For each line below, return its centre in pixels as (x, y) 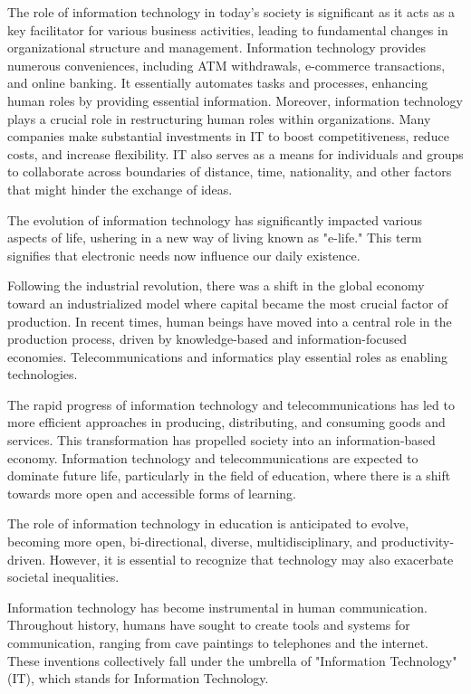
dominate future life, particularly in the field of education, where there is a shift (229, 475)
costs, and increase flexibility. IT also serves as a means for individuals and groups (235, 153)
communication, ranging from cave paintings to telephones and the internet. (218, 642)
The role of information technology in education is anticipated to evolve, (208, 523)
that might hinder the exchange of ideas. (120, 189)
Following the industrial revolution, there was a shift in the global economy (216, 285)
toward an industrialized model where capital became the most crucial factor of (228, 303)
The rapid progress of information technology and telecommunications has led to (231, 404)
